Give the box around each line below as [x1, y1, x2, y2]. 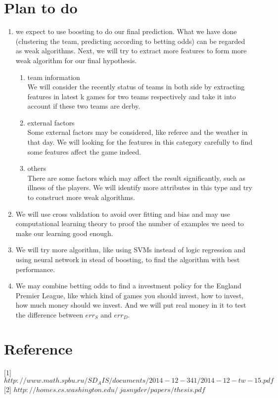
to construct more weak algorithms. [27, 192, 135, 202]
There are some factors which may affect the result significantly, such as [27, 172, 245, 183]
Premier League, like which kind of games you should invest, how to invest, [15, 290, 244, 300]
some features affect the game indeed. [27, 146, 141, 157]
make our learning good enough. [15, 228, 113, 238]
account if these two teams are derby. [27, 101, 140, 111]
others [27, 163, 46, 173]
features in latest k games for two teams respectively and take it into [27, 91, 236, 101]
